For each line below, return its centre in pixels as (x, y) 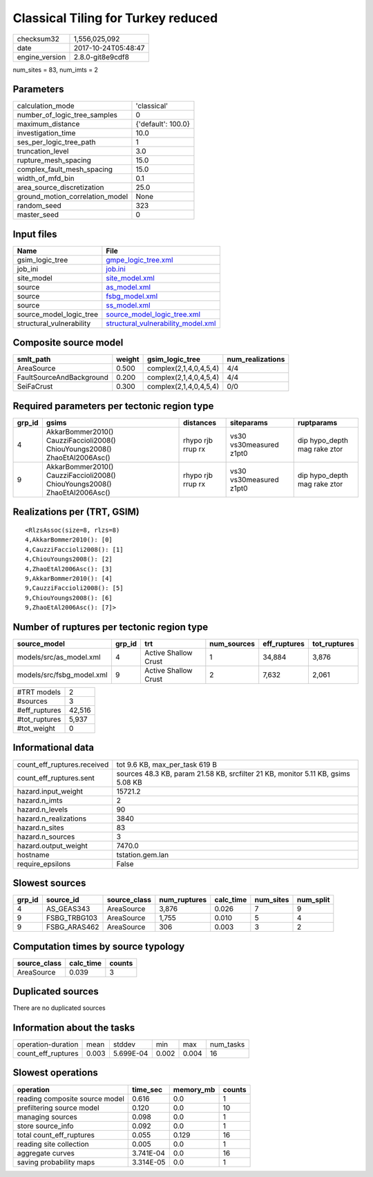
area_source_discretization (60, 188)
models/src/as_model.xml (59, 658)
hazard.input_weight (50, 791)
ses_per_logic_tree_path (56, 142)
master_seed (38, 215)
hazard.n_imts (40, 800)
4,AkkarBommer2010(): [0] (69, 540)
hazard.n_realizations (51, 819)
